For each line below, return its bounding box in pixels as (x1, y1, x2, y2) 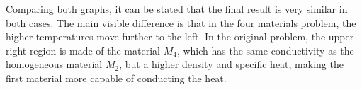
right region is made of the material (6, 43, 160, 57)
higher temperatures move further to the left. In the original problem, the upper (6, 29, 354, 44)
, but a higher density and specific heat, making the (119, 57, 344, 72)
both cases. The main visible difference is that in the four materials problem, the (6, 15, 356, 30)
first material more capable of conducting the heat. (6, 70, 227, 85)
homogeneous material (6, 57, 103, 72)
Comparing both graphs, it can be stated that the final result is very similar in (6, 1, 348, 16)
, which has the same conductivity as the (176, 43, 354, 57)
